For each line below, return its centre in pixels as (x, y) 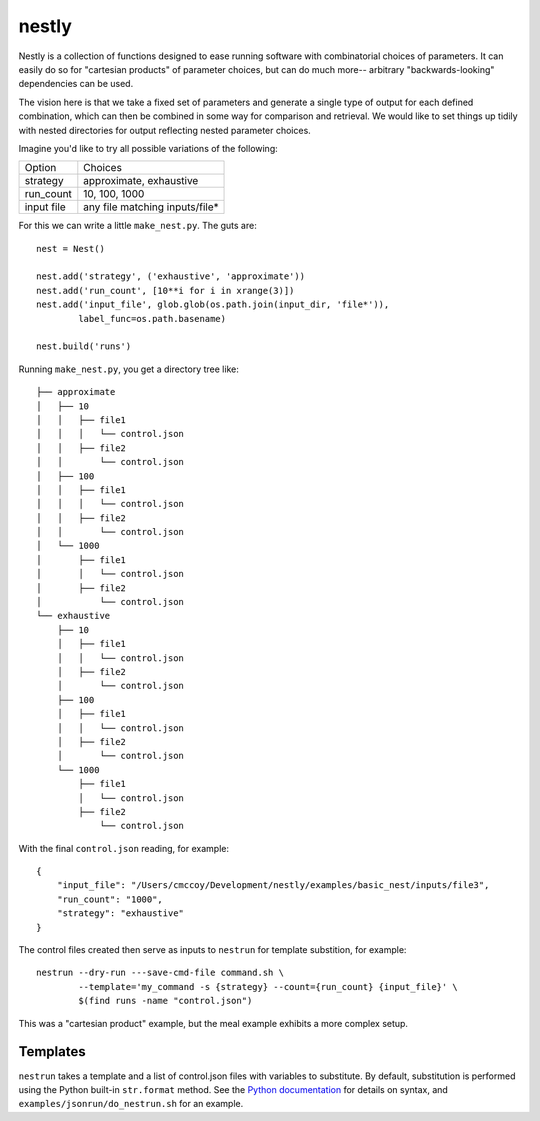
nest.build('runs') (84, 346)
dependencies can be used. (76, 84)
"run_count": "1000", (110, 899)
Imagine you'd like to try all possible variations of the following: (148, 148)
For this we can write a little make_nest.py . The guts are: (137, 226)
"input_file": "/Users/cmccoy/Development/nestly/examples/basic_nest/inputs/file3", (273, 885)
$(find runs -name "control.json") (165, 1001)
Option (40, 168)
